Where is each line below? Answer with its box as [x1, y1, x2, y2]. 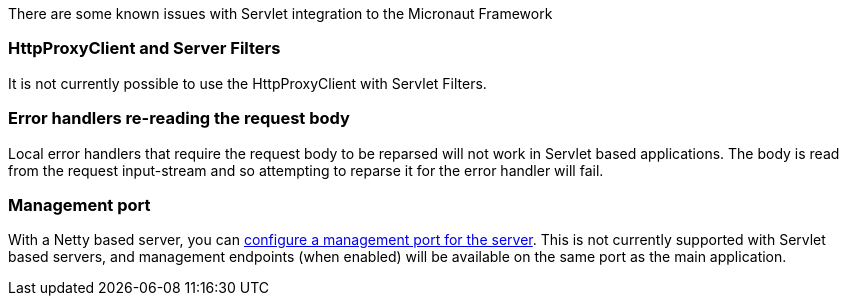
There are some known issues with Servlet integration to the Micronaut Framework [8, 5, 553, 22]
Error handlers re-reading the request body [8, 108, 350, 129]
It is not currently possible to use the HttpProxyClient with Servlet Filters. [8, 74, 487, 92]
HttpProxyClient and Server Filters [8, 38, 281, 59]
